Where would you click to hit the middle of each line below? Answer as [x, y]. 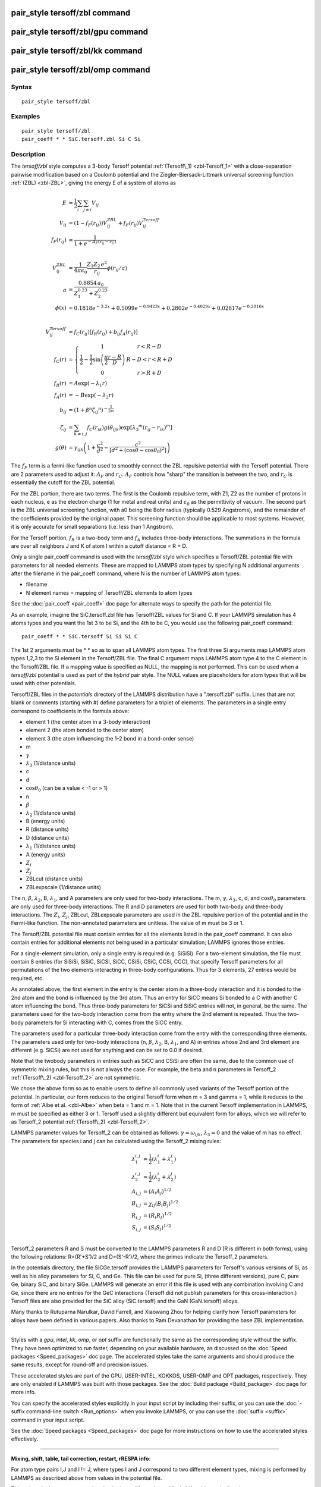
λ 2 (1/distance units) [51, 813]
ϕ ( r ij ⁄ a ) [117, 269]
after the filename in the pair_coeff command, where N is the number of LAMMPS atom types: [126, 573]
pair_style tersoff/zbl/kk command [77, 51]
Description [28, 154]
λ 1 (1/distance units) [51, 846]
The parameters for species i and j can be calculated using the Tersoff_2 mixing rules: [116, 1141]
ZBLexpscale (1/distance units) [63, 887]
